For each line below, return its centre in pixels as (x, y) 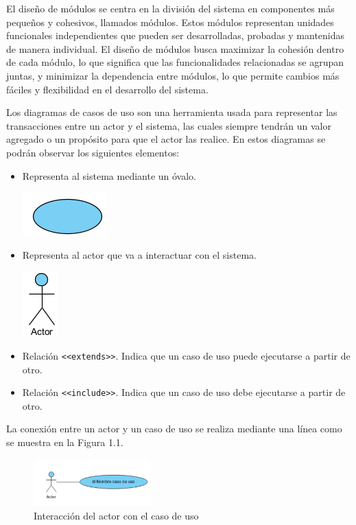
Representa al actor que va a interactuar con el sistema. (139, 254)
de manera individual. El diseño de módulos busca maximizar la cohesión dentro (175, 48)
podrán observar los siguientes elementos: (93, 152)
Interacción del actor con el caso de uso (116, 515)
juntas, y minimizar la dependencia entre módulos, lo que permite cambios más (173, 75)
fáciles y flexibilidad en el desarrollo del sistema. (107, 89)
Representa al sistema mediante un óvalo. (109, 175)
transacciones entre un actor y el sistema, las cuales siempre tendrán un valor (169, 125)
